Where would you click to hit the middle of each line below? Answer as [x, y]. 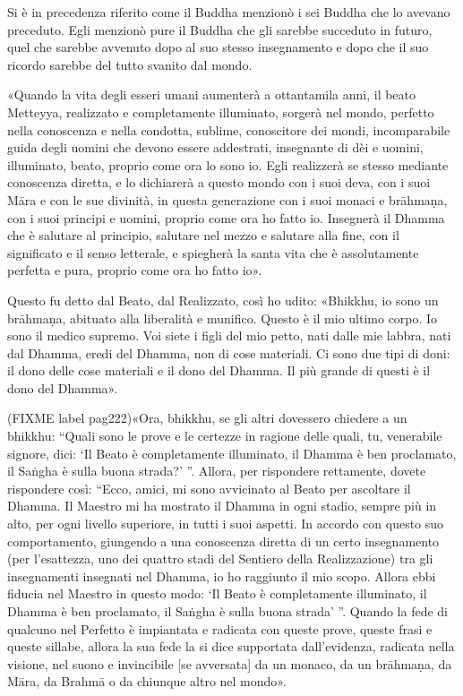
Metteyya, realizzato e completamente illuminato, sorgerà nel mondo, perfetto [221, 112]
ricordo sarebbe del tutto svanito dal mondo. [130, 64]
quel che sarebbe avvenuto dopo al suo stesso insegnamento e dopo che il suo [218, 47]
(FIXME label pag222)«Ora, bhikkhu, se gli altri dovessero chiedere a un [207, 418]
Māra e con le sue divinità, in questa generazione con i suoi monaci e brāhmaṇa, [227, 199]
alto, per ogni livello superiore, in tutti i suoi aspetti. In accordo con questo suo [226, 524]
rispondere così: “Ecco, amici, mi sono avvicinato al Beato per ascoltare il [209, 488]
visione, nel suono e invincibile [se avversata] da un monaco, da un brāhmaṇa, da [230, 663]
